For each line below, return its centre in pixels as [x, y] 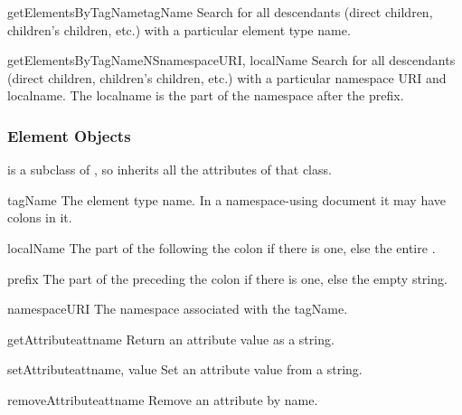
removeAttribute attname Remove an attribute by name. [163, 399]
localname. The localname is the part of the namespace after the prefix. [206, 95]
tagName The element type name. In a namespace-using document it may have [227, 199]
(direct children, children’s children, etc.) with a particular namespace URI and [227, 77]
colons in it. [40, 217]
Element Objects [69, 135]
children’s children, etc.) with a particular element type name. [179, 29]
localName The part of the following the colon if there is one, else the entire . [222, 247]
